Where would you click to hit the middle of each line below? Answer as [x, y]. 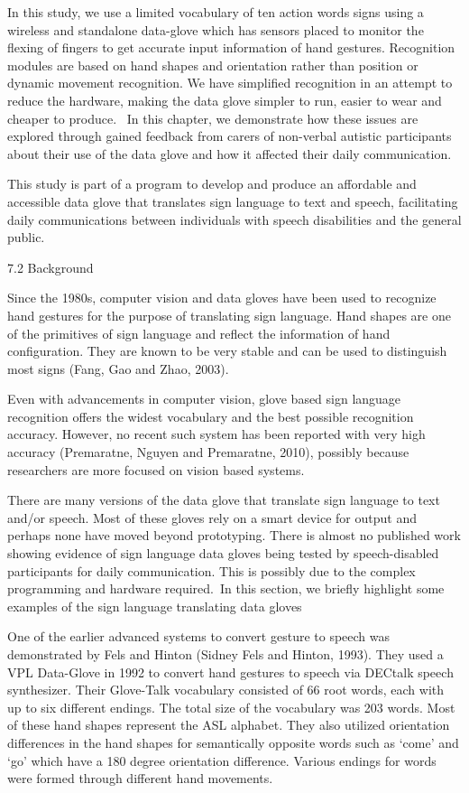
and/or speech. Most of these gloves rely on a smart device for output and [212, 517]
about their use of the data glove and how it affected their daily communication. [230, 153]
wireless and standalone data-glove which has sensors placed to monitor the [216, 29]
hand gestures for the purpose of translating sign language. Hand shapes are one [229, 315]
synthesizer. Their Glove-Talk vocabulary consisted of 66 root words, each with [226, 690]
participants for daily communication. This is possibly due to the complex [212, 570]
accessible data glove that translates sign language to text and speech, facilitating [233, 201]
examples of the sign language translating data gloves [155, 606]
